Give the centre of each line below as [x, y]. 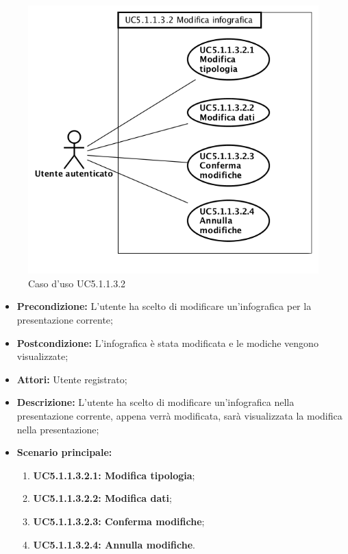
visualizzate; [42, 356]
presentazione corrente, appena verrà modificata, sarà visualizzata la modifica [179, 415]
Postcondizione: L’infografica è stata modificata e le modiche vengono [167, 342]
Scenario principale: [64, 452]
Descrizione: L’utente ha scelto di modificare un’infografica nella [156, 402]
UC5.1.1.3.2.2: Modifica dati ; [102, 498]
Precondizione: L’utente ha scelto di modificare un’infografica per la [164, 306]
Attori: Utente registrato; [72, 379]
